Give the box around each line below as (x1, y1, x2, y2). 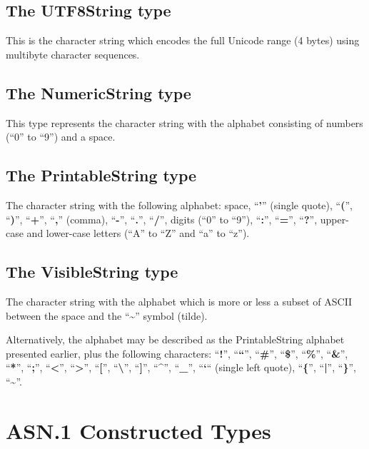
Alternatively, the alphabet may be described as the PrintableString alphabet (6, 332, 345, 347)
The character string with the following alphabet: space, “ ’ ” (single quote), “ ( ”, (6, 197, 353, 212)
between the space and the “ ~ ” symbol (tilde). (6, 308, 208, 323)
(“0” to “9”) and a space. (6, 129, 116, 144)
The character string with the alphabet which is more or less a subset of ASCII (6, 293, 353, 308)
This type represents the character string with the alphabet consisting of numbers (6, 115, 363, 130)
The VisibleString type (6, 261, 178, 283)
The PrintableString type (6, 164, 197, 186)
